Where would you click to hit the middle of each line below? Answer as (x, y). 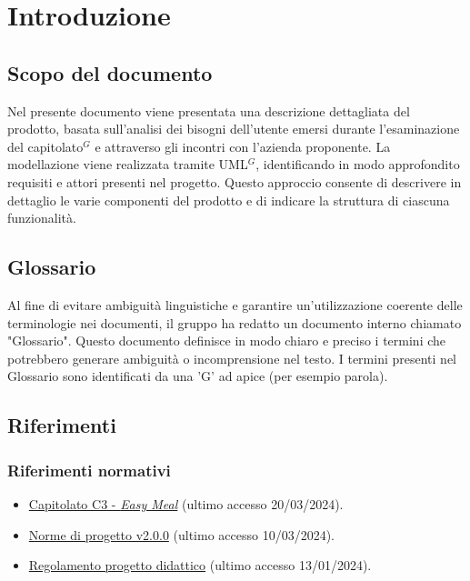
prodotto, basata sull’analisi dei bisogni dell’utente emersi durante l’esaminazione (234, 129)
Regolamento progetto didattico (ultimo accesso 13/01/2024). (200, 565)
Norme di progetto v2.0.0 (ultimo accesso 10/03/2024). (182, 534)
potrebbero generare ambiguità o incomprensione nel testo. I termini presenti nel (232, 358)
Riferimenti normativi (89, 470)
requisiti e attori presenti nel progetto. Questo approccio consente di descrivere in (235, 181)
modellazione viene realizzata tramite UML (128, 164)
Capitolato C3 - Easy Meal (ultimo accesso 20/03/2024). (186, 503)
